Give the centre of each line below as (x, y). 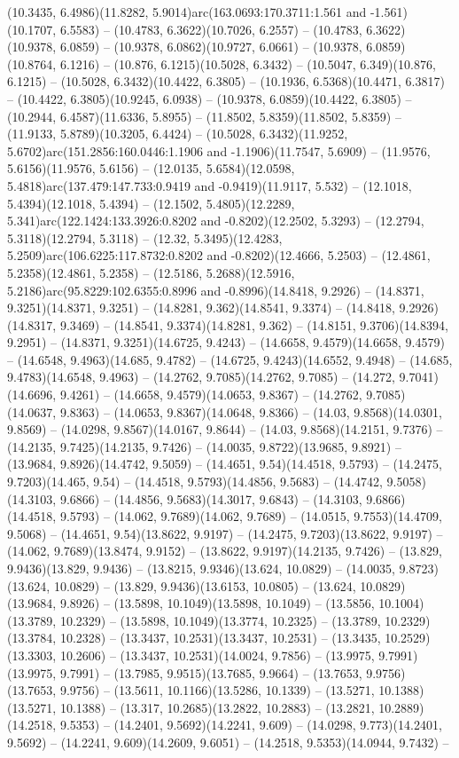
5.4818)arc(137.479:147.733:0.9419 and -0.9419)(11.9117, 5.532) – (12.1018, (210, 185)
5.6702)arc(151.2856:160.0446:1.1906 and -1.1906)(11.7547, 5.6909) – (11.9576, (219, 150)
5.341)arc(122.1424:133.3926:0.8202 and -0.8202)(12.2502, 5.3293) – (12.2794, (216, 221)
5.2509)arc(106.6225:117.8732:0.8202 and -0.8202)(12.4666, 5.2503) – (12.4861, (219, 255)
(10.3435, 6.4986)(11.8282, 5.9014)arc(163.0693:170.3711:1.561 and (187, 12)
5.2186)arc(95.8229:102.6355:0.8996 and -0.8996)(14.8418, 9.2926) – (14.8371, (216, 290)
